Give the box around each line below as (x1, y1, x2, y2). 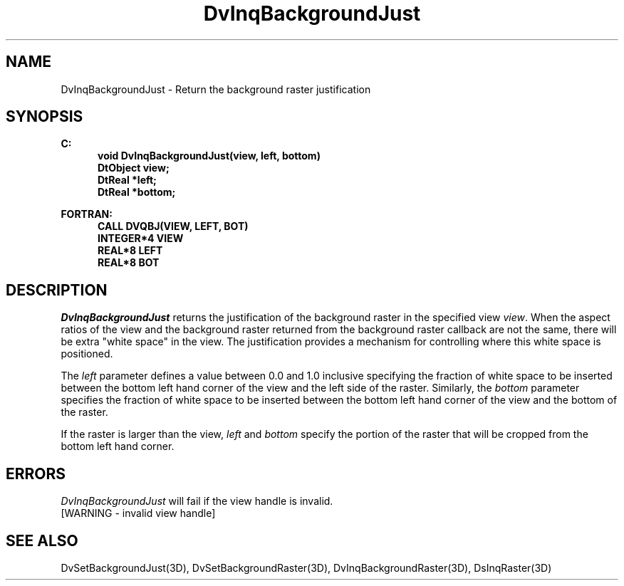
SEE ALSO (6, 531, 78, 550)
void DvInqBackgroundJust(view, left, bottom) (98, 150, 321, 162)
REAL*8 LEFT (98, 244, 163, 257)
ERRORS (6, 464, 66, 483)
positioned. (61, 347, 113, 360)
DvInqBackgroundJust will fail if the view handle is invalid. (61, 495, 333, 508)
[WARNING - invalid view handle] (61, 507, 216, 520)
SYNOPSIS (6, 108, 83, 126)
